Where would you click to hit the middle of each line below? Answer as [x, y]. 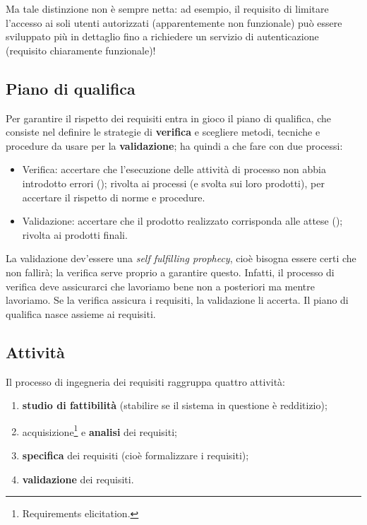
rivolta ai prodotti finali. [75, 234]
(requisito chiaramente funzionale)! [81, 50]
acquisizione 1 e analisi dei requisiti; [100, 430]
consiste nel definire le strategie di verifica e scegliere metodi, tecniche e [163, 132]
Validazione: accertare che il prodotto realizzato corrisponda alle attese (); [182, 221]
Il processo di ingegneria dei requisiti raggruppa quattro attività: [146, 381]
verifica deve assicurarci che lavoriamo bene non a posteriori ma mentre [160, 286]
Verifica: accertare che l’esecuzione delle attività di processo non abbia [174, 169]
